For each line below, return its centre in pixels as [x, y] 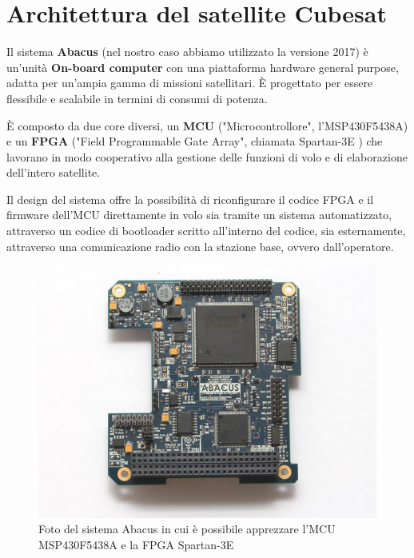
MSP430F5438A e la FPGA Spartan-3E [136, 544]
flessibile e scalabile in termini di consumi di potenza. [137, 98]
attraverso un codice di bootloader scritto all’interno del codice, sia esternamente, [206, 231]
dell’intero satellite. [54, 172]
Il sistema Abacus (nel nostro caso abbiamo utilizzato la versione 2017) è [187, 52]
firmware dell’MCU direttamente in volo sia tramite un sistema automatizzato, [199, 215]
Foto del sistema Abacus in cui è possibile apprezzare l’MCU [187, 529]
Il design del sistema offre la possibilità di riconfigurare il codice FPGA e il [190, 199]
